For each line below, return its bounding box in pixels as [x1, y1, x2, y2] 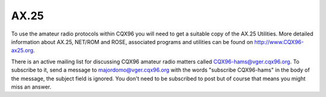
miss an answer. [11, 83, 51, 90]
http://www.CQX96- [254, 38, 304, 45]
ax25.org [11, 47, 34, 54]
